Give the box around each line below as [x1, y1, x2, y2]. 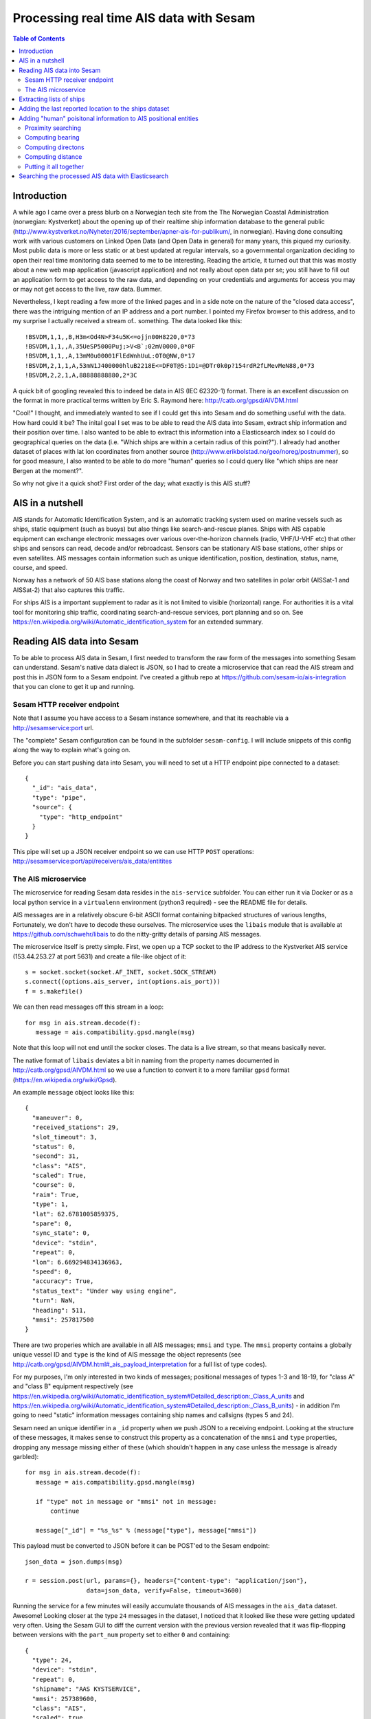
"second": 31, [32, 1152, 80, 1160]
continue [50, 1507, 80, 1515]
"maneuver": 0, [32, 1114, 83, 1121]
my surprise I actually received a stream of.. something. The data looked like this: [12, 317, 243, 325]
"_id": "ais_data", [32, 784, 98, 792]
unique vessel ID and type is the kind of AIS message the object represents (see [12, 1350, 242, 1359]
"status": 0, [32, 1142, 76, 1150]
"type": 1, [32, 1201, 69, 1208]
